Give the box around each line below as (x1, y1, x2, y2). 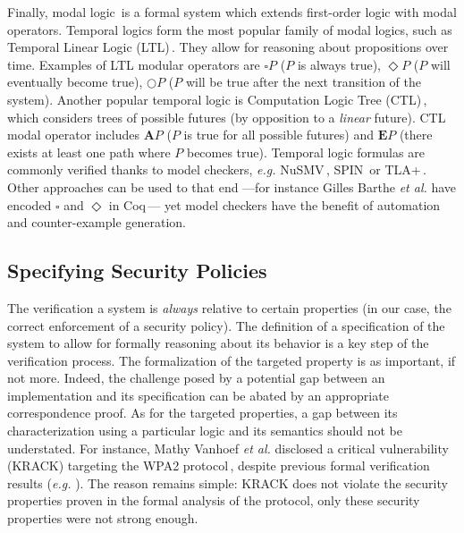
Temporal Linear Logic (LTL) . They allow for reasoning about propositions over (7, 38, 449, 56)
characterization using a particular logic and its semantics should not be (7, 421, 402, 440)
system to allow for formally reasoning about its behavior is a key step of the (7, 334, 429, 352)
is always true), (297, 55, 382, 73)
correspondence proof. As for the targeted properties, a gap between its (7, 403, 398, 422)
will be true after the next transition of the (185, 72, 422, 91)
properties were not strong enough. (7, 509, 198, 528)
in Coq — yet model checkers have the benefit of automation (108, 195, 441, 214)
